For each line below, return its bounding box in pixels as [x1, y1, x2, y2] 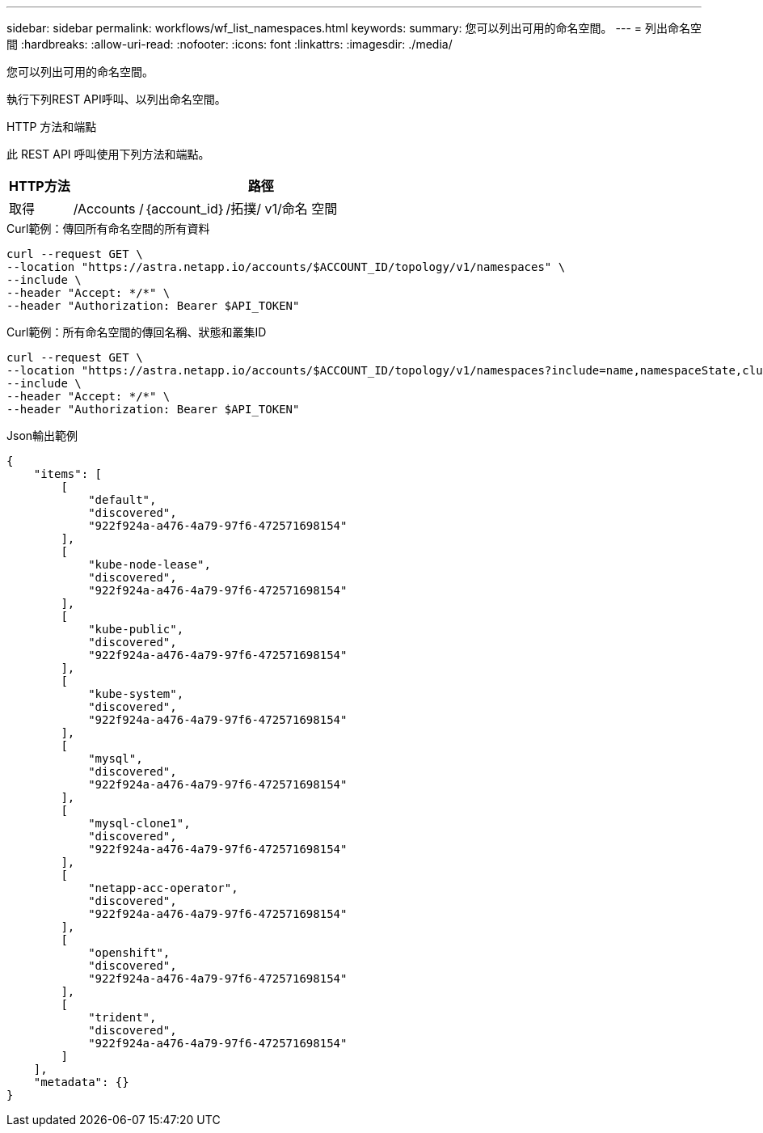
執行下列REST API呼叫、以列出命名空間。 [6, 92, 226, 106]
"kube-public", [88, 623, 184, 636]
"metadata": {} [33, 1076, 129, 1089]
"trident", [88, 1011, 157, 1024]
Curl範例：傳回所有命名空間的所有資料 [6, 222, 210, 235]
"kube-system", [88, 687, 184, 700]
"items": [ [33, 467, 103, 480]
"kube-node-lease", [88, 558, 211, 571]
